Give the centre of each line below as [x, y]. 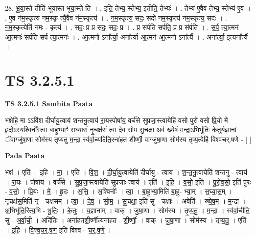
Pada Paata [25, 155]
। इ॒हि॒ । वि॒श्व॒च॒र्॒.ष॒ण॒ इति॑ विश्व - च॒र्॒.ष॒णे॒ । [58, 229]
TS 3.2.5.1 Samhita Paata [49, 104]
